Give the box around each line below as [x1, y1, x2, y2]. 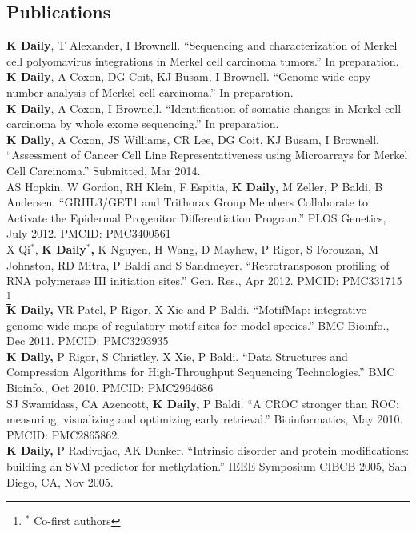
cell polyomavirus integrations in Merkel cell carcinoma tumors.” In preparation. [6, 52, 399, 69]
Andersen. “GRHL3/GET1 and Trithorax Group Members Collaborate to [6, 194, 369, 210]
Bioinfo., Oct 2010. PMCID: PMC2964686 [6, 379, 214, 395]
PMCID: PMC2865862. [6, 426, 121, 443]
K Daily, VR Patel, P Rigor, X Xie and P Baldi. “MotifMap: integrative [6, 301, 366, 318]
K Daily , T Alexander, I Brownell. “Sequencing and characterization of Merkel [6, 37, 398, 54]
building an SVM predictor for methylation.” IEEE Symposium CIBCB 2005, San [6, 457, 407, 474]
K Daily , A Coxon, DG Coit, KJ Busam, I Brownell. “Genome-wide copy [6, 68, 371, 85]
